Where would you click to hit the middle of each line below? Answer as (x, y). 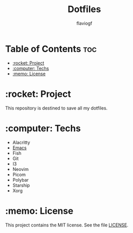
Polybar (21, 180)
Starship (21, 185)
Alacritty (21, 142)
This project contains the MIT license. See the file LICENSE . (67, 225)
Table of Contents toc (51, 49)
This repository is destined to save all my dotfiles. (56, 108)
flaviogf (84, 23)
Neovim (21, 169)
